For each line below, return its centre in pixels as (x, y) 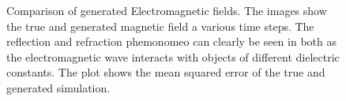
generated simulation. (58, 87)
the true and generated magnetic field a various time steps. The (160, 26)
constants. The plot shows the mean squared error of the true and (166, 72)
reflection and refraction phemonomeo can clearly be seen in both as (171, 41)
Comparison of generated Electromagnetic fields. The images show (167, 10)
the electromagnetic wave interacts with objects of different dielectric (173, 56)
